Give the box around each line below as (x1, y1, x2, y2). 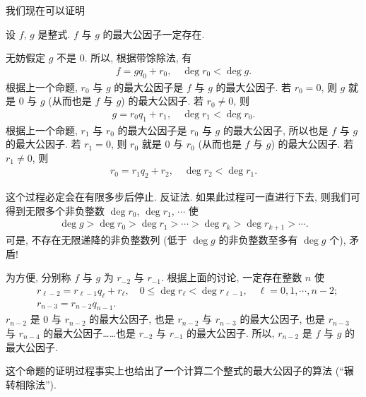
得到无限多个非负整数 (6, 203, 105, 218)
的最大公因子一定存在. (102, 26, 205, 41)
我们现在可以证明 (6, 3, 85, 17)
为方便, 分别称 (6, 270, 71, 285)
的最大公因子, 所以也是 (223, 122, 329, 137)
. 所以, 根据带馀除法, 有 (84, 50, 192, 65)
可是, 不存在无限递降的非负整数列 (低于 (6, 232, 187, 247)
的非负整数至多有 (218, 232, 298, 247)
